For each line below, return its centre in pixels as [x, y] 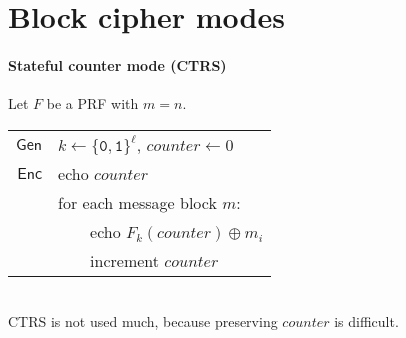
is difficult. [366, 321]
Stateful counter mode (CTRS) [117, 64]
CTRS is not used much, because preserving [143, 321]
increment [125, 260]
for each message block [137, 202]
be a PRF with [92, 103]
